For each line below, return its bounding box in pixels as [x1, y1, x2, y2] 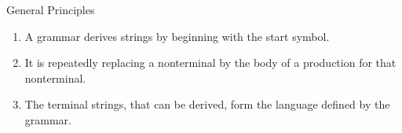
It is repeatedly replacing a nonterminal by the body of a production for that [24, 54, 397, 71]
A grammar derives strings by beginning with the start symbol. [24, 28, 330, 44]
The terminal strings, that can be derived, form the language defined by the [24, 96, 390, 113]
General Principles [6, 2, 95, 17]
